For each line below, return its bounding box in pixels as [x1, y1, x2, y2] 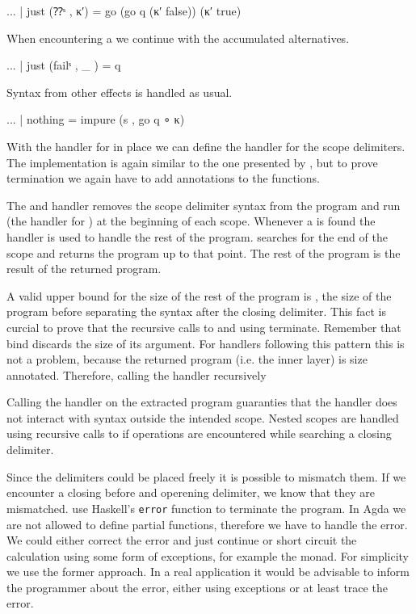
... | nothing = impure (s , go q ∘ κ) [6, 111, 185, 128]
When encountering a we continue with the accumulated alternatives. [6, 29, 350, 46]
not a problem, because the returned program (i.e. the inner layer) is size [6, 351, 368, 368]
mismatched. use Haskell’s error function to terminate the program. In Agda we [6, 499, 406, 516]
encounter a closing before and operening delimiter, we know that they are [6, 484, 376, 501]
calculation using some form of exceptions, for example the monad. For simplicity [6, 547, 410, 564]
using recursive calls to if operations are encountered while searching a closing [6, 425, 392, 442]
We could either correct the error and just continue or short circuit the [6, 532, 357, 549]
